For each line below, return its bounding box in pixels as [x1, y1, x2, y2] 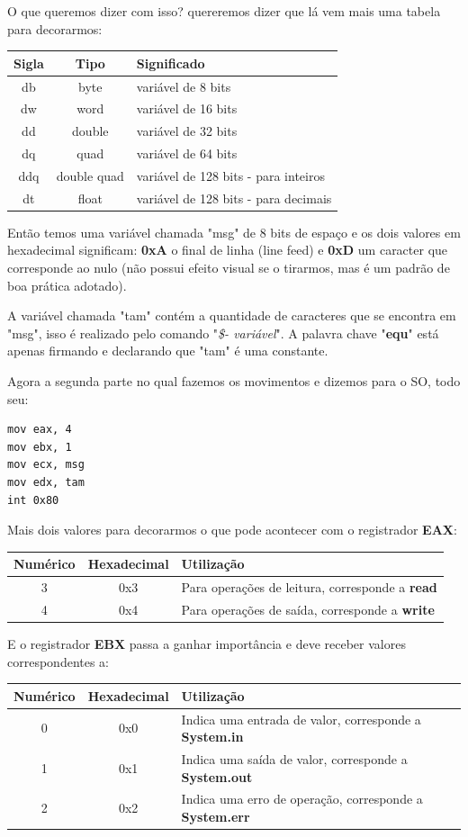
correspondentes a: [7, 652, 110, 670]
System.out [181, 767, 253, 786]
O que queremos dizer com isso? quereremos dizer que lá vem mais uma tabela [7, 2, 441, 20]
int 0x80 [7, 493, 59, 507]
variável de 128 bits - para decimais [136, 188, 332, 207]
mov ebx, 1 [7, 440, 72, 454]
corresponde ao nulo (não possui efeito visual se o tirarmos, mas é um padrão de [7, 258, 450, 277]
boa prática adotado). [7, 275, 127, 294]
